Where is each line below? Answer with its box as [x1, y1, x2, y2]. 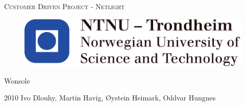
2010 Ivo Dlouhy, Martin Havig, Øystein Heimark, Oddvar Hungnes [4, 92, 216, 103]
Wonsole [4, 75, 30, 86]
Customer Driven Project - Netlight [4, 1, 125, 11]
